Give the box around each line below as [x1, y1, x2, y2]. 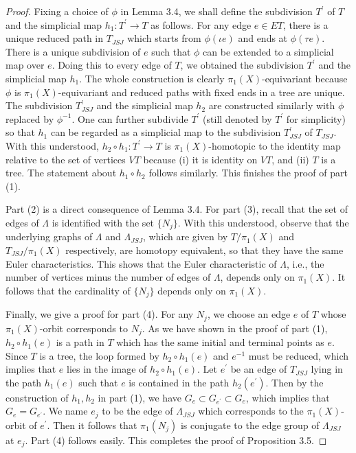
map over [5, 58, 45, 72]
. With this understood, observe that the [177, 215, 349, 229]
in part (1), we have [98, 390, 181, 404]
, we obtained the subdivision [180, 58, 304, 72]
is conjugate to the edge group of [180, 417, 320, 432]
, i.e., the [287, 256, 324, 270]
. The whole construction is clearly [79, 71, 225, 85]
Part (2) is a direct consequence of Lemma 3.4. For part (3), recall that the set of [5, 202, 348, 216]
